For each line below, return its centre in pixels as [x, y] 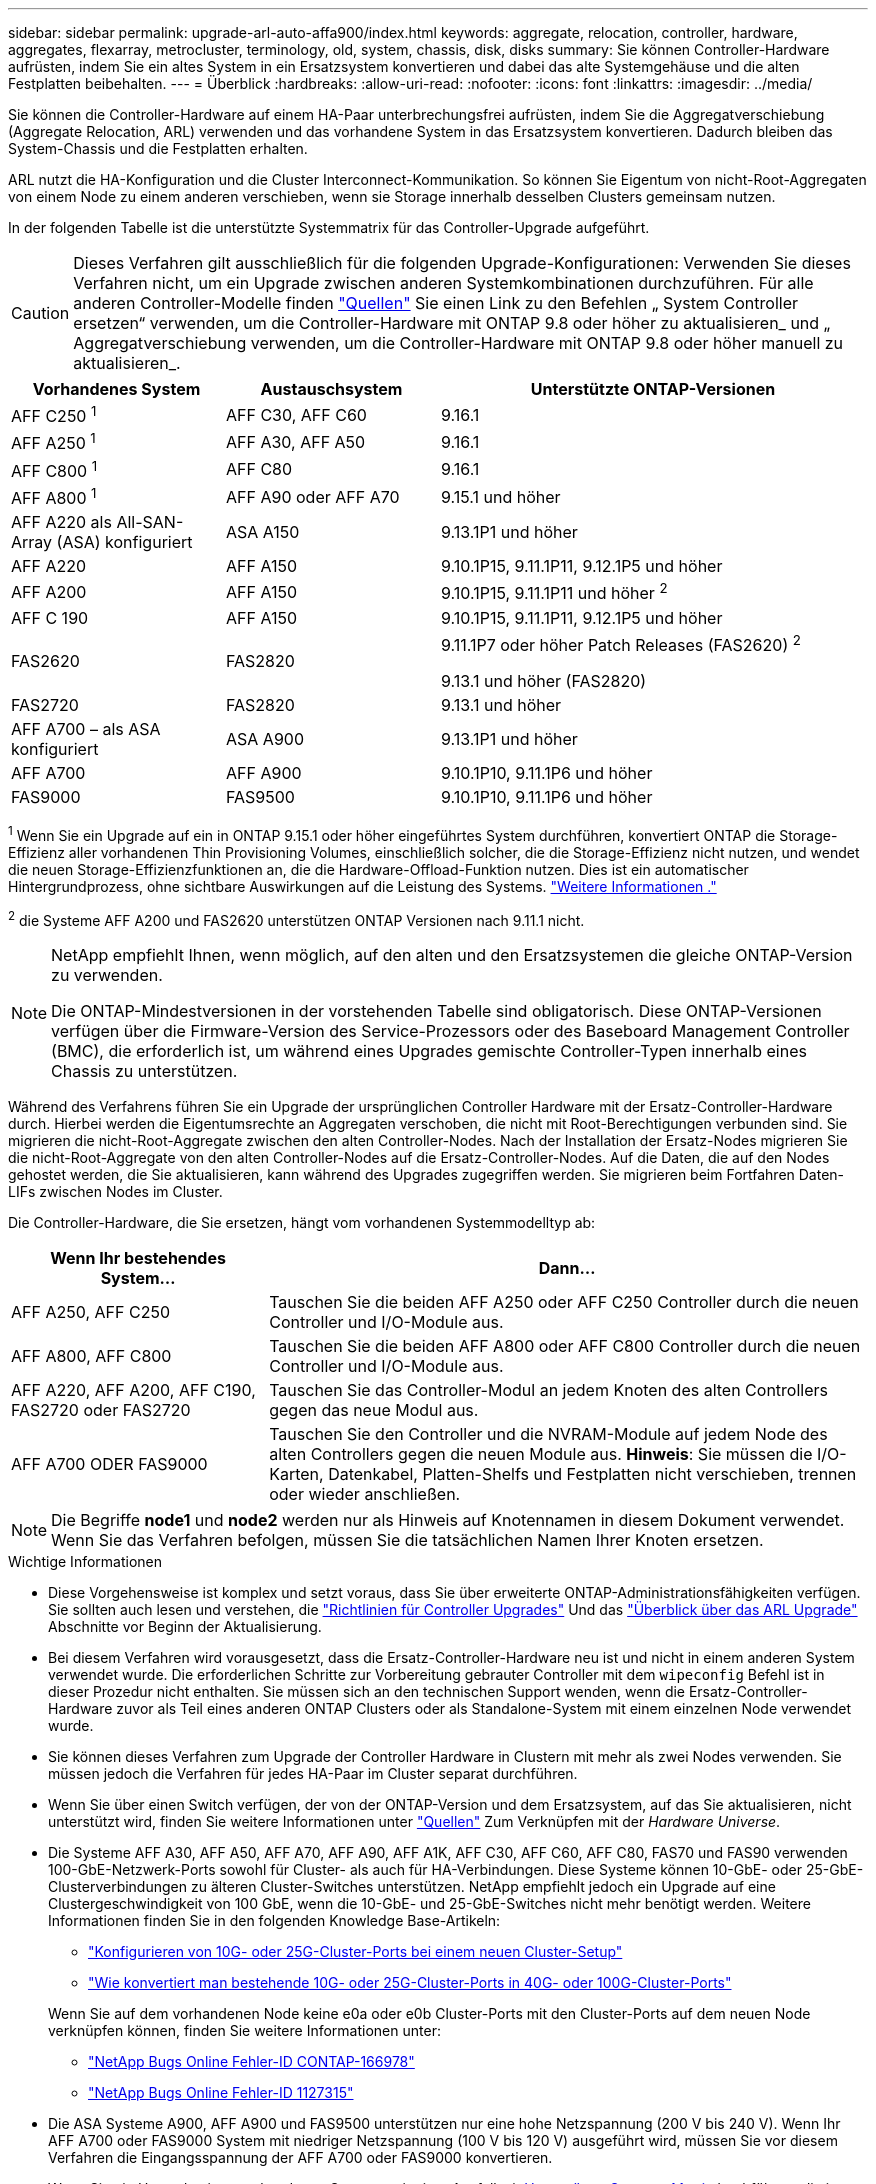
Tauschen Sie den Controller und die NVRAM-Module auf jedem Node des [548, 1434]
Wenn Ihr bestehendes [138, 1258]
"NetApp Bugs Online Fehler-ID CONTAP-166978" [251, 2062]
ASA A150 [263, 532]
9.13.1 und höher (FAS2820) [544, 680]
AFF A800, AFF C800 [91, 1356]
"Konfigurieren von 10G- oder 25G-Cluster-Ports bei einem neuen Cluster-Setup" [355, 1952]
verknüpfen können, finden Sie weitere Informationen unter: [244, 2031]
